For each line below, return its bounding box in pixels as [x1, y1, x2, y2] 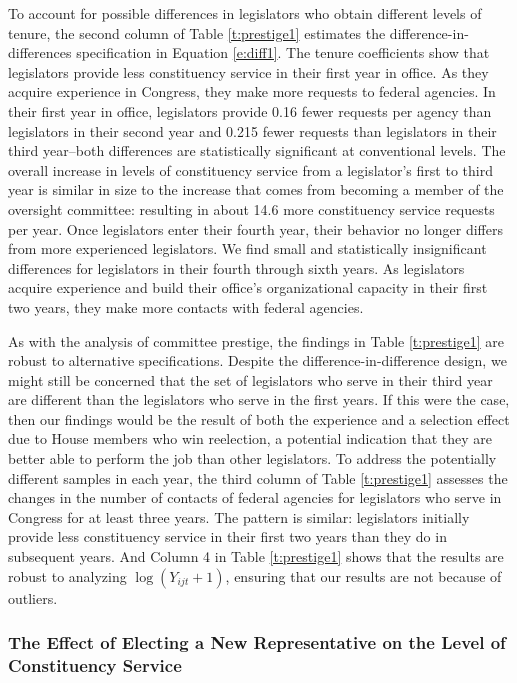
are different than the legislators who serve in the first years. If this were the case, [8, 389, 510, 410]
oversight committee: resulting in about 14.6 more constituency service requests [8, 198, 495, 219]
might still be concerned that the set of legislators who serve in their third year [8, 369, 493, 390]
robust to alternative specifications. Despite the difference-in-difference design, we [8, 350, 507, 371]
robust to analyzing [8, 565, 127, 586]
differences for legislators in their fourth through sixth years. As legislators [8, 257, 465, 278]
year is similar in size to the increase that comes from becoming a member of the [8, 179, 504, 200]
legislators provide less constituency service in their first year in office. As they [8, 61, 489, 82]
